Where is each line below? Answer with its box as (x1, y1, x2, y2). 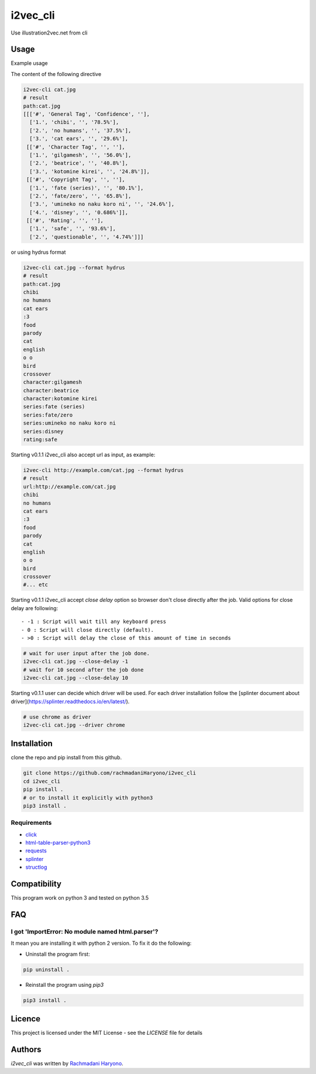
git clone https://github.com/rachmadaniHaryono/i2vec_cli (23, 770, 196, 776)
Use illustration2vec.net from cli (11, 29, 88, 36)
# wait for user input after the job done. (23, 650, 150, 656)
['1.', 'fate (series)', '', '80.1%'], (29, 184, 144, 191)
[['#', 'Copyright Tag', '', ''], (26, 176, 125, 183)
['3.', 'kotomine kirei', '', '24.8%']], (29, 168, 150, 175)
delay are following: (11, 604, 59, 611)
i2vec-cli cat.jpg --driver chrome (23, 721, 125, 728)
